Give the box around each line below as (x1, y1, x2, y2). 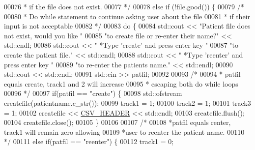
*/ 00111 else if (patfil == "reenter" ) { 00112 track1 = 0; (4, 136, 174, 147)
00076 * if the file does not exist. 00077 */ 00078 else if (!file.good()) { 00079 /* (4, 1, 244, 11)
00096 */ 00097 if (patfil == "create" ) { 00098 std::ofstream (4, 88, 182, 98)
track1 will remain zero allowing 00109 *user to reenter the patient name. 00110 (4, 126, 245, 137)
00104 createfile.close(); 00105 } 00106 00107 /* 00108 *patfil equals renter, (4, 117, 231, 127)
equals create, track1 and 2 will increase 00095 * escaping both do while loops (4, 78, 238, 89)
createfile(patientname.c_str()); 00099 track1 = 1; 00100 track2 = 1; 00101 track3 (4, 97, 251, 108)
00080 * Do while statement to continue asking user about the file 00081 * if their (4, 11, 250, 21)
